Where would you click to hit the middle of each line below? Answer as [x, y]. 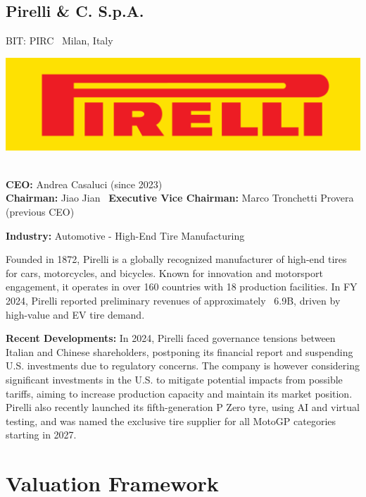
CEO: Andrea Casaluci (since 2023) [84, 184]
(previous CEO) [40, 212]
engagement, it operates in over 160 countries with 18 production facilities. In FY [182, 287]
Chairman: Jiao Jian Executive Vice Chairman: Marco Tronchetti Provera [180, 198]
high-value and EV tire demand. [75, 314]
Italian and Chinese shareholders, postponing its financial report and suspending [179, 351]
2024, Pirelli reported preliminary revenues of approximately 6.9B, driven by [173, 301]
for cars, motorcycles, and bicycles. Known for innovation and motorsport [164, 272]
